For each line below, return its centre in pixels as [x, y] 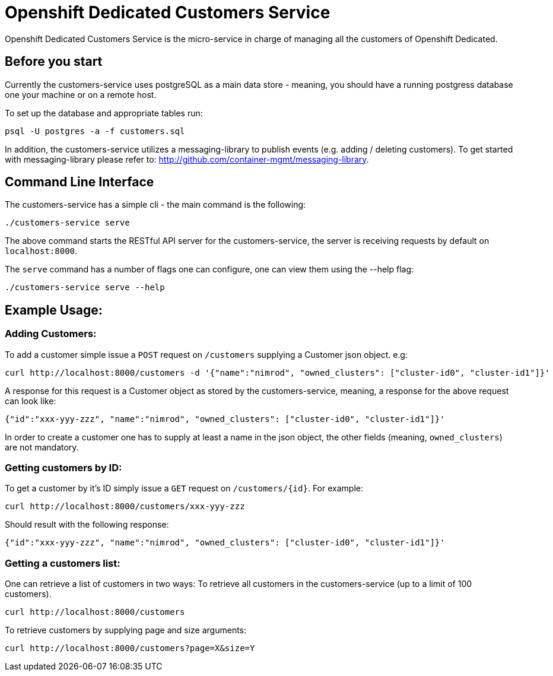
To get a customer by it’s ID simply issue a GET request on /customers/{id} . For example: [184, 488]
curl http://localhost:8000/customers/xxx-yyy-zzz [125, 507]
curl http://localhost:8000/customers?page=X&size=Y [130, 648]
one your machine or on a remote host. [81, 94]
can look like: [31, 401]
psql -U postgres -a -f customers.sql [95, 131]
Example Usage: [54, 310]
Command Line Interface [80, 182]
